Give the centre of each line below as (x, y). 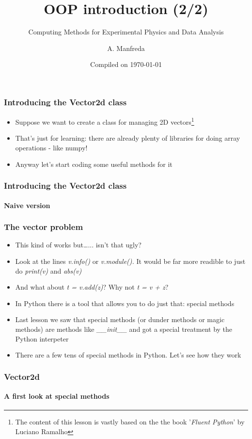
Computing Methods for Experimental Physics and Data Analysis (126, 32)
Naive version (27, 205)
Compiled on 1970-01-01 (126, 64)
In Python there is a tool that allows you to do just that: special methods (125, 303)
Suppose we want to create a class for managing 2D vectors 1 (105, 121)
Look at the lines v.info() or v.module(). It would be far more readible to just (130, 261)
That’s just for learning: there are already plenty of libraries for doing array (128, 138)
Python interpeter (42, 338)
